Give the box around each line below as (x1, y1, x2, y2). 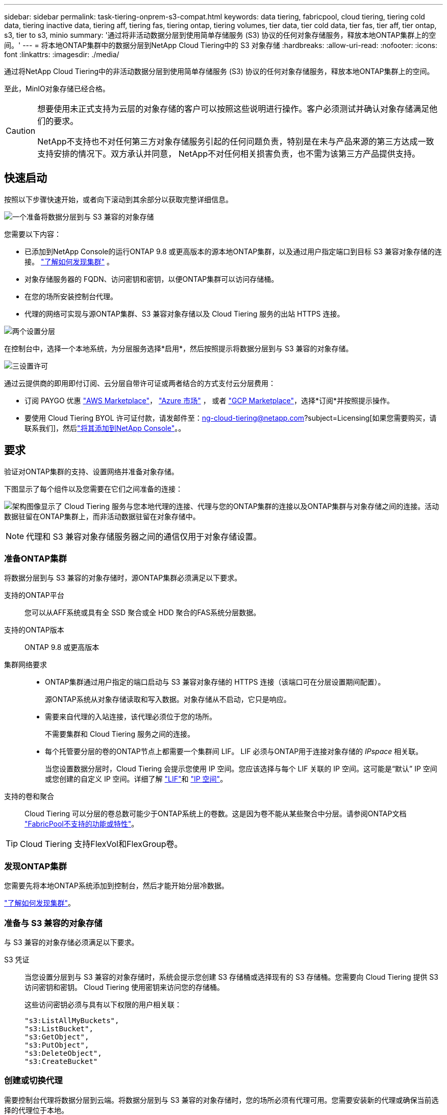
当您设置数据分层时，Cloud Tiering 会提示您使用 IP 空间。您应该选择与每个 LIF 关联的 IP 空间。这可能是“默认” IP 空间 (45, 764, 437, 773)
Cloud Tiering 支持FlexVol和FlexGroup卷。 (20, 839, 183, 850)
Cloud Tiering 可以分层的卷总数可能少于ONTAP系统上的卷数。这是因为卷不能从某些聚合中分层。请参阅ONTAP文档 (24, 809, 407, 818)
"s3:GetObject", (24, 1032, 89, 1041)
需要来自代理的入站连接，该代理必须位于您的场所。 (45, 712, 216, 721)
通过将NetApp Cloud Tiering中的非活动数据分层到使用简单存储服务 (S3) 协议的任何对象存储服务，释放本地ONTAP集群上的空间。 (4, 67, 434, 76)
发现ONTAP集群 (4, 861, 67, 871)
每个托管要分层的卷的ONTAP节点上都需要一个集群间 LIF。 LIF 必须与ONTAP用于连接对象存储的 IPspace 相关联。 (45, 747, 423, 756)
